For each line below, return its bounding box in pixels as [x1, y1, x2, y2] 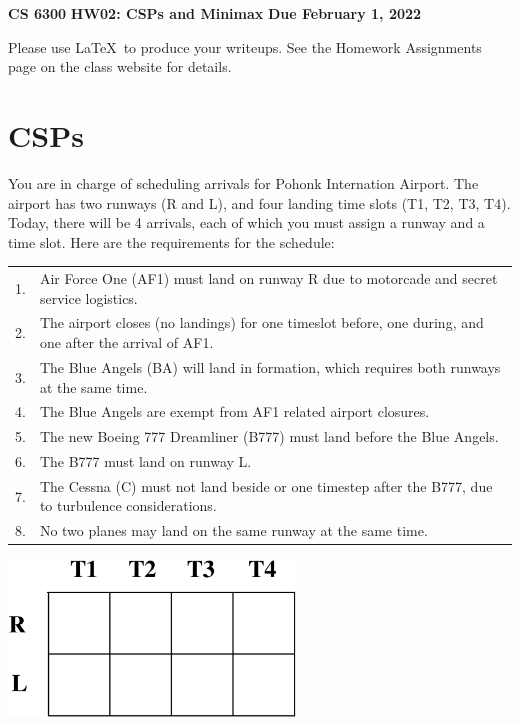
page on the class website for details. [8, 56, 232, 77]
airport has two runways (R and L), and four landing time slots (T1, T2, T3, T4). [8, 192, 511, 213]
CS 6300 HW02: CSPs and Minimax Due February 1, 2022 [8, 3, 422, 23]
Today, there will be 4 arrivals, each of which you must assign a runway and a [8, 212, 485, 233]
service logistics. [39, 287, 138, 308]
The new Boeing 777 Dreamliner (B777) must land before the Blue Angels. [39, 426, 499, 447]
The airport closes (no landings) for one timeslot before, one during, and [39, 312, 484, 333]
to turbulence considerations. [39, 495, 217, 516]
